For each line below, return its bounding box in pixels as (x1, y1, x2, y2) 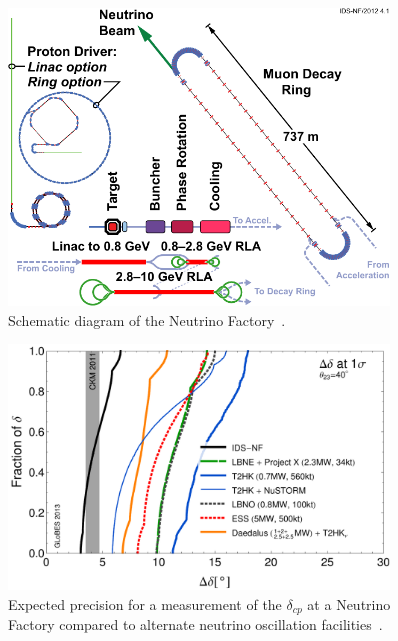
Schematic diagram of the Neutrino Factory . (8, 309, 286, 330)
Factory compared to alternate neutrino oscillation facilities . (8, 614, 383, 635)
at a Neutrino (307, 593, 391, 614)
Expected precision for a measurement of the (8, 593, 282, 614)
